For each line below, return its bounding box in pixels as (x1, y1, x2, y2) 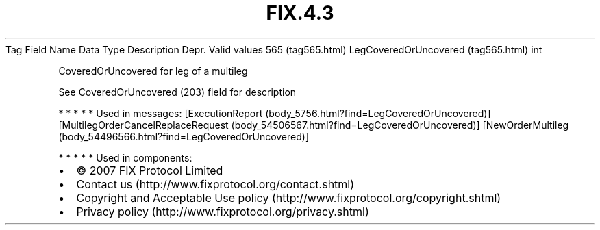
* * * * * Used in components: (58, 151, 192, 164)
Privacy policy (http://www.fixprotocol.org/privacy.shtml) (76, 204, 369, 218)
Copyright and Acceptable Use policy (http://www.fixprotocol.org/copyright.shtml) (76, 190, 501, 205)
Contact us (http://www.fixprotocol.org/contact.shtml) (76, 177, 355, 191)
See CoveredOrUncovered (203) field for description (58, 86, 297, 98)
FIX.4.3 (266, 1, 334, 25)
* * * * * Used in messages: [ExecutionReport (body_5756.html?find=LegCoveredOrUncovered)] (58, 107, 491, 119)
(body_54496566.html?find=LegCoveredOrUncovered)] (58, 130, 310, 142)
